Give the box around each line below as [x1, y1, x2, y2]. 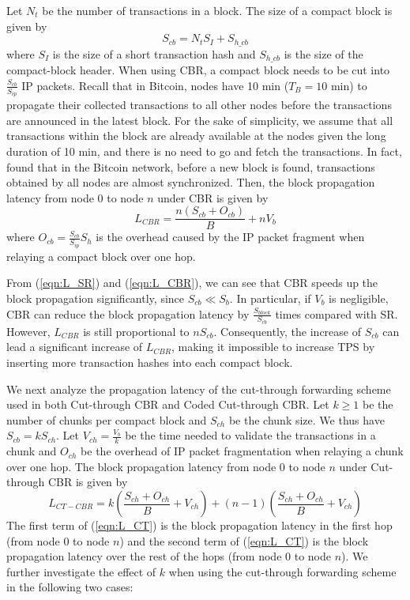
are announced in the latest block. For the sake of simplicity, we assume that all [6, 111, 393, 128]
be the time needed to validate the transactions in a [125, 427, 376, 443]
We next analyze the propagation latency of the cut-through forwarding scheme [6, 380, 391, 397]
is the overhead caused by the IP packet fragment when [96, 228, 365, 245]
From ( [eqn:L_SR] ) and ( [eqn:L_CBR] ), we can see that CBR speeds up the [6, 274, 378, 291]
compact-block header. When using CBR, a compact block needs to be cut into [6, 62, 390, 78]
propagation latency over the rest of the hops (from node [6, 548, 282, 564]
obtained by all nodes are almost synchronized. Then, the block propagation [6, 174, 375, 191]
